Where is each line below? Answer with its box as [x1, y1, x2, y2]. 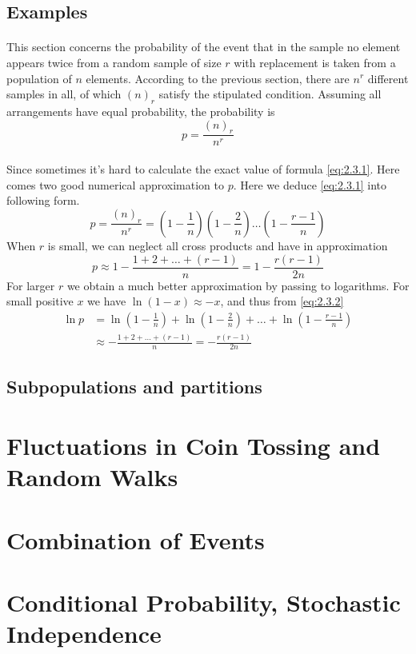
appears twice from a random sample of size [6, 54, 222, 70]
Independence [6, 617, 162, 650]
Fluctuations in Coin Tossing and [6, 429, 381, 461]
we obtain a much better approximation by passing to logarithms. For [66, 277, 410, 293]
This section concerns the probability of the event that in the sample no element [6, 38, 401, 55]
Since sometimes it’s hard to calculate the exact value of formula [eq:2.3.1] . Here [6, 160, 400, 177]
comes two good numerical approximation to [6, 176, 224, 193]
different [367, 70, 409, 86]
